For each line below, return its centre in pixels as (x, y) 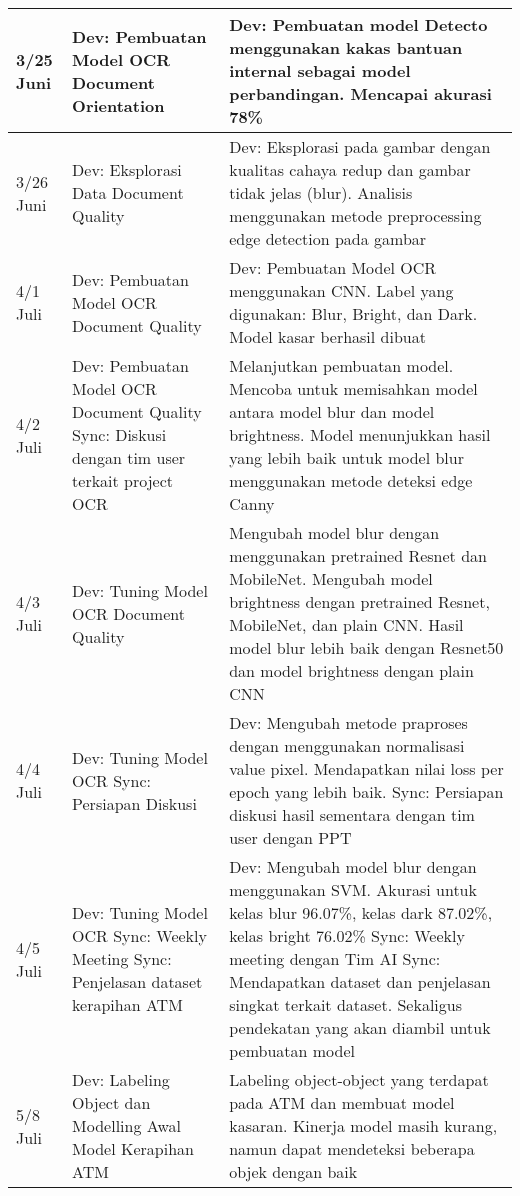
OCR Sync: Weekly (139, 935)
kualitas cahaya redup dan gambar (350, 169)
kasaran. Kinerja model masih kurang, (363, 1125)
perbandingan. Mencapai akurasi (360, 93)
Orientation (118, 105)
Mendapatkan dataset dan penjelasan (360, 981)
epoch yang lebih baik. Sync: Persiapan (366, 791)
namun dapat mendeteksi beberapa (352, 1148)
